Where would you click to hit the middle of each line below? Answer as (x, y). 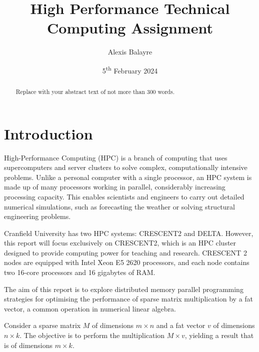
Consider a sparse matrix (42, 325)
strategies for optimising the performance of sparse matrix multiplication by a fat (129, 299)
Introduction (48, 133)
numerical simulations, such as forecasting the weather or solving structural (119, 206)
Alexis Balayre (130, 52)
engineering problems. (37, 216)
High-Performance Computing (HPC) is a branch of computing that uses (116, 157)
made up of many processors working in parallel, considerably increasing (115, 187)
